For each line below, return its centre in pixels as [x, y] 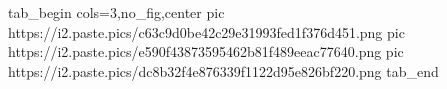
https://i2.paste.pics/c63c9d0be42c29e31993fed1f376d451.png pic [206, 31]
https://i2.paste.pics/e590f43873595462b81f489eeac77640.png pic [206, 51]
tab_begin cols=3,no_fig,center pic [116, 12]
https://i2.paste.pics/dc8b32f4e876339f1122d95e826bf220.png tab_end [223, 70]
